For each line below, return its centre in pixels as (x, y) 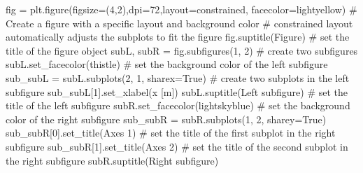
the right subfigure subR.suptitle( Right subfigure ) (112, 160)
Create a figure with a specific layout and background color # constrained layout (179, 23)
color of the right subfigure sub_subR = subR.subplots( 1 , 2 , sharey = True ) (166, 119)
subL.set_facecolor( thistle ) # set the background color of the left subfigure (167, 64)
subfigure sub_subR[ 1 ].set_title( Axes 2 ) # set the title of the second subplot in (177, 146)
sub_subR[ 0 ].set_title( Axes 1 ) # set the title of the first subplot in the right (171, 133)
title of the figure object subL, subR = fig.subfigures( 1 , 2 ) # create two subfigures (182, 50)
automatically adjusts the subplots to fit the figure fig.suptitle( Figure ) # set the (178, 37)
